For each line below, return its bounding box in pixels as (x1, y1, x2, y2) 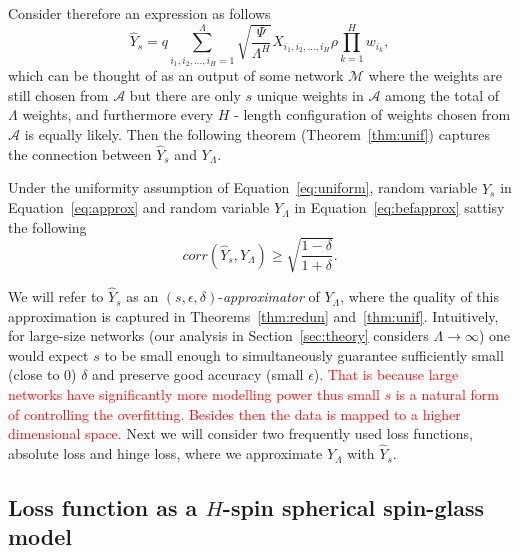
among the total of (385, 84, 499, 105)
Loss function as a (8, 492, 198, 523)
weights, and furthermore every (22, 104, 214, 125)
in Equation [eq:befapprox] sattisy (294, 197, 505, 218)
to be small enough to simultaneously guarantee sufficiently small (104, 344, 504, 365)
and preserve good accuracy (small (92, 364, 304, 385)
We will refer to (8, 286, 104, 307)
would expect (8, 344, 89, 365)
